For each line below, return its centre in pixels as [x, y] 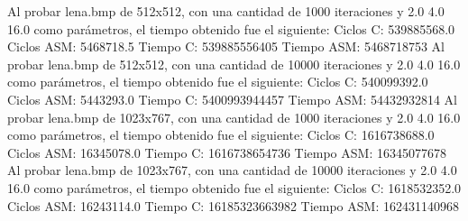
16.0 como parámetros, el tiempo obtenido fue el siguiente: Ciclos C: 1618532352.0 [234, 187]
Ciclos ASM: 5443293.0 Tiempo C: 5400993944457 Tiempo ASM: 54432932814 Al [232, 99]
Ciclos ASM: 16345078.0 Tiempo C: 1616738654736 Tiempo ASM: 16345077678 [227, 152]
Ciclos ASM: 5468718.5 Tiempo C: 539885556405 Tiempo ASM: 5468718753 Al [226, 46]
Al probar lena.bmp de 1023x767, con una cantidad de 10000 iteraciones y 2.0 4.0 [232, 170]
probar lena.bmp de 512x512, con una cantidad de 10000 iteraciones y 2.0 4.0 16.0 [234, 64]
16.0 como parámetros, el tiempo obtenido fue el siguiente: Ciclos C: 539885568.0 [231, 28]
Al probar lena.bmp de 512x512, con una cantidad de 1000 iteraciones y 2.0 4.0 [226, 11]
